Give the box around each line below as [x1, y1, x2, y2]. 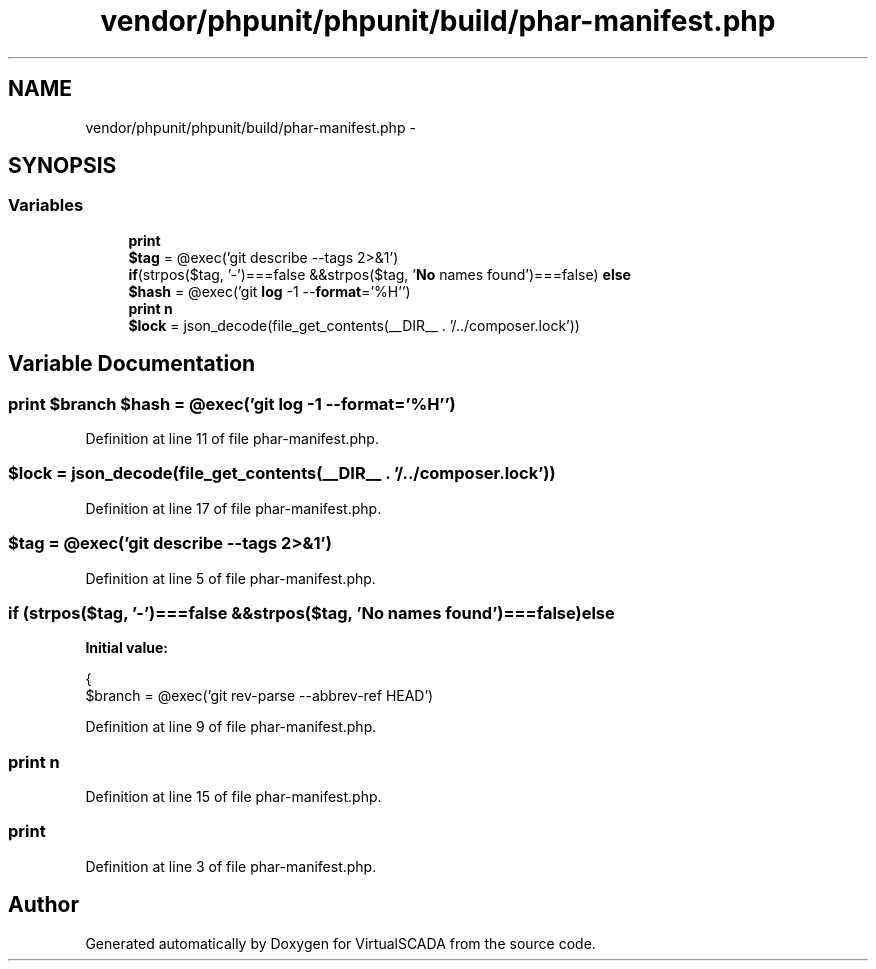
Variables [8, 195, 84, 216]
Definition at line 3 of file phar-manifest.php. [85, 857, 377, 875]
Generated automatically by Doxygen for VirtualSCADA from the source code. [85, 934, 596, 952]
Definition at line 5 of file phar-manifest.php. [85, 569, 376, 587]
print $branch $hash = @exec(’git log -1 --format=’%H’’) [8, 393, 456, 414]
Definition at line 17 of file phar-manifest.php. [85, 499, 382, 517]
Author [8, 892, 79, 918]
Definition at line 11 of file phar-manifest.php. [85, 430, 379, 448]
